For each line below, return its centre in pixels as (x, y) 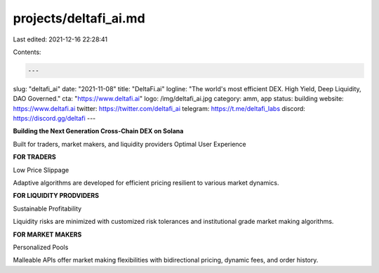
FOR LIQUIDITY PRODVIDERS (56, 196)
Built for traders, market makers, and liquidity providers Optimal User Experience (130, 144)
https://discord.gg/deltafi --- (54, 119)
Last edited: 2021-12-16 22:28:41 (60, 39)
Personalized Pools (41, 247)
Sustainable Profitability (47, 208)
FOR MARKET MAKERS (47, 234)
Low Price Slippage (41, 170)
